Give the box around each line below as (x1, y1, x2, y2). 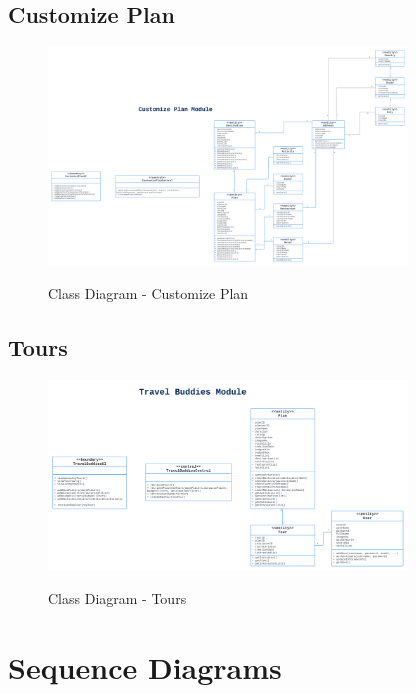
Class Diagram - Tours (48, 588, 187, 609)
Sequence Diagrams (8, 647, 282, 688)
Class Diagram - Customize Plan (48, 283, 249, 303)
